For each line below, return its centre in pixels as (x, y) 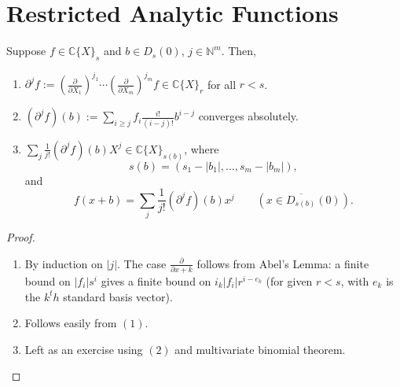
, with (355, 281)
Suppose (26, 51)
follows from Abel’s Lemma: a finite (283, 263)
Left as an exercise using (84, 349)
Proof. (21, 237)
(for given (289, 281)
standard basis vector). (118, 296)
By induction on (64, 263)
